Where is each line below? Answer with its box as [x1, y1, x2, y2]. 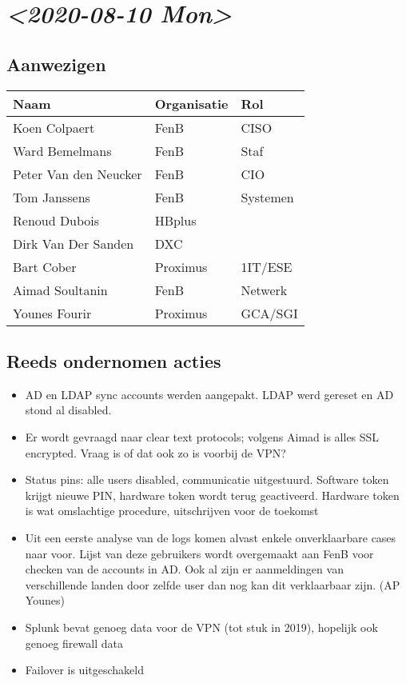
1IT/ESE [241, 257, 293, 276]
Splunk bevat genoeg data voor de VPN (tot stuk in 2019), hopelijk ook [25, 618, 378, 635]
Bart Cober [13, 257, 77, 276]
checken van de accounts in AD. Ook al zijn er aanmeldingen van [25, 561, 344, 577]
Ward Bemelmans [13, 141, 112, 160]
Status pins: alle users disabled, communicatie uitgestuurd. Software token [25, 471, 389, 488]
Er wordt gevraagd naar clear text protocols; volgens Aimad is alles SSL [25, 428, 380, 445]
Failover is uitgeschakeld [25, 661, 144, 678]
